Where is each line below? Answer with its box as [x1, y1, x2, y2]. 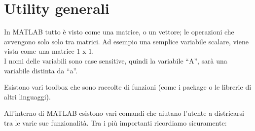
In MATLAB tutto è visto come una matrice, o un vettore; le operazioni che [4, 27, 234, 37]
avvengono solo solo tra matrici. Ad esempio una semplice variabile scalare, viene [4, 36, 249, 46]
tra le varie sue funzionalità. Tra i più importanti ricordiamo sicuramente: [4, 117, 227, 128]
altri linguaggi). [4, 91, 51, 101]
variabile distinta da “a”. [4, 65, 78, 75]
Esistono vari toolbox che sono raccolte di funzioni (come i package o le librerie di [4, 82, 252, 92]
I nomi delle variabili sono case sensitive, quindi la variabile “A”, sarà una [4, 55, 227, 65]
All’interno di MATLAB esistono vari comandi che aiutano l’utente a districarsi [4, 108, 244, 118]
